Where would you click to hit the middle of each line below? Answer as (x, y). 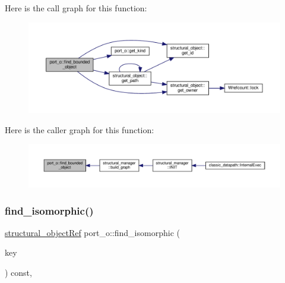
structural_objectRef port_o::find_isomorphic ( (92, 232)
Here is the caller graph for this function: (80, 129)
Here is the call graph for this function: (76, 8)
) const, (18, 273)
